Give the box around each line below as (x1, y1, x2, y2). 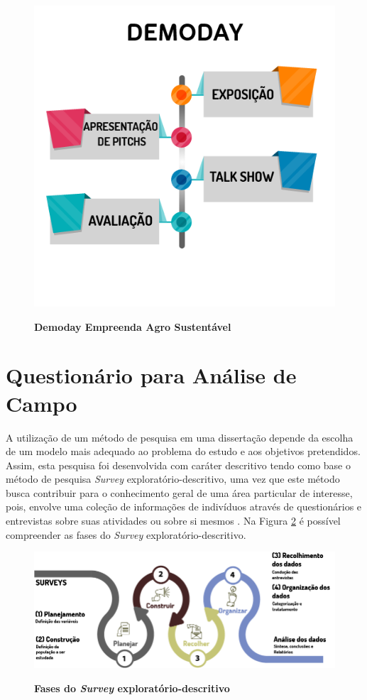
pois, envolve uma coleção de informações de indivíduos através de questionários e (6, 499, 362, 514)
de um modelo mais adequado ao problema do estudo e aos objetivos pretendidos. (6, 444, 361, 459)
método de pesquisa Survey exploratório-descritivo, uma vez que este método (6, 471, 340, 486)
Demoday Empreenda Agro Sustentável (34, 319, 231, 334)
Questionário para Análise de (6, 361, 297, 390)
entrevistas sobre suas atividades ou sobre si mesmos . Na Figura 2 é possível (6, 513, 341, 528)
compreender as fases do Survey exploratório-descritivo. (6, 527, 246, 542)
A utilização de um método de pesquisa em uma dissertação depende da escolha (6, 430, 354, 444)
